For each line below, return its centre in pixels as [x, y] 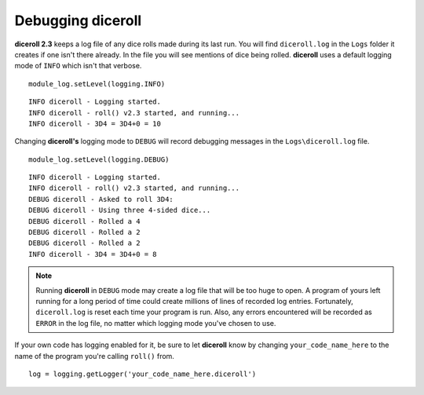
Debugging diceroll [78, 20]
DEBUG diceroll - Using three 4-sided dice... [120, 210]
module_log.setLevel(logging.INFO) [97, 84]
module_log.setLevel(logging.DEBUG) [99, 159]
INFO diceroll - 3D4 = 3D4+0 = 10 [95, 123]
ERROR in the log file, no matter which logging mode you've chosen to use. [156, 323]
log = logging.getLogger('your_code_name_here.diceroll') [143, 374]
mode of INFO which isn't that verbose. [78, 66]
